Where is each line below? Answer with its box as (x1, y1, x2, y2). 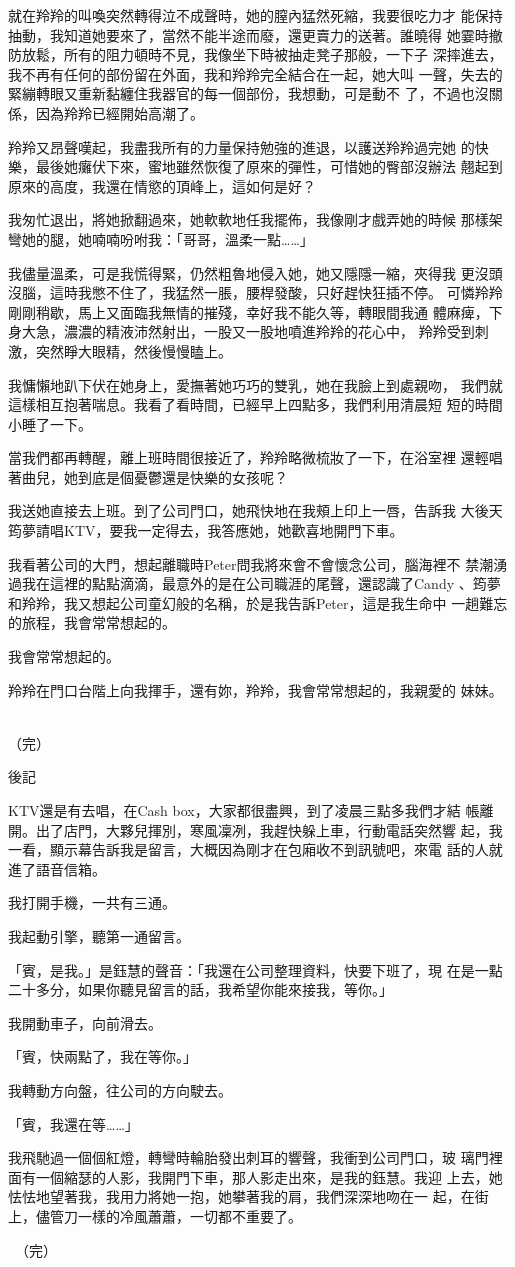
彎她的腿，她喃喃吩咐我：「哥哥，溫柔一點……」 (8, 228, 314, 249)
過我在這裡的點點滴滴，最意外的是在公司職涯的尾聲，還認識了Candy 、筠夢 (8, 573, 501, 594)
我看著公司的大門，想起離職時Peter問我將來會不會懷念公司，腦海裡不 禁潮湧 (8, 553, 508, 574)
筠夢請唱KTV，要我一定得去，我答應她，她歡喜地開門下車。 (8, 520, 404, 541)
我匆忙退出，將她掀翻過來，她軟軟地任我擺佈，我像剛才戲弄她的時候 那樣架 (8, 209, 503, 230)
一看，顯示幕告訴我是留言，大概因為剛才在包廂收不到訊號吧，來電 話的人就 (8, 839, 503, 860)
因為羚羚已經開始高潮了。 (35, 102, 204, 123)
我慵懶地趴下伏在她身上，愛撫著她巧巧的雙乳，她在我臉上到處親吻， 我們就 (8, 374, 503, 395)
